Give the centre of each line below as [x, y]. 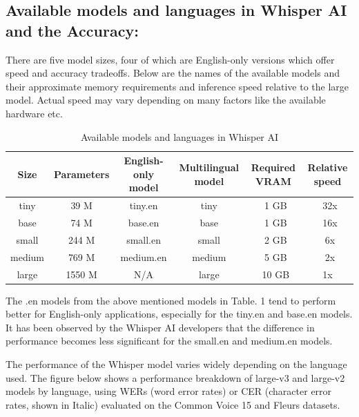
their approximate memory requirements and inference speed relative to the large [177, 86]
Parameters [82, 174]
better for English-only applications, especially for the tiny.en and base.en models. [179, 314]
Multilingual [209, 167]
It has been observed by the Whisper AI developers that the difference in [160, 327]
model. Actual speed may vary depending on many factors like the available [166, 100]
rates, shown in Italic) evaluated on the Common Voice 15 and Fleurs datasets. [173, 404]
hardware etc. [34, 113]
